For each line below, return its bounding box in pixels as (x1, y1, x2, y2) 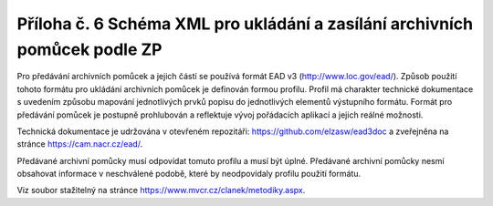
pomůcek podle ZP (16, 39, 163, 59)
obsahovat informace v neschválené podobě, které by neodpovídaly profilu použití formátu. (16, 169, 361, 180)
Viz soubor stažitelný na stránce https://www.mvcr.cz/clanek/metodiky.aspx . (16, 185, 306, 196)
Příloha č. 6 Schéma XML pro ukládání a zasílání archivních (16, 14, 474, 34)
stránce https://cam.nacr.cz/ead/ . (16, 139, 143, 149)
